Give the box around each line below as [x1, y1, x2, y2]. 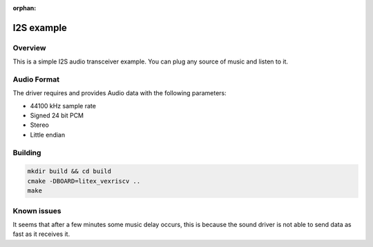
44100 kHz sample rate [30, 101, 97, 110]
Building [12, 148, 41, 157]
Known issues [12, 206, 61, 215]
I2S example [12, 21, 67, 34]
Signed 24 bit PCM [30, 111, 84, 120]
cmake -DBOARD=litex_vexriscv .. [27, 177, 141, 185]
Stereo [30, 121, 50, 129]
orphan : [12, 4, 37, 12]
